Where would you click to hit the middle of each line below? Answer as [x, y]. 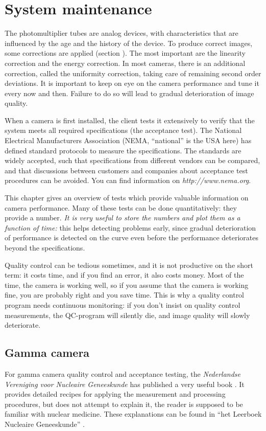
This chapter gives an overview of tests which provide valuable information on [127, 198]
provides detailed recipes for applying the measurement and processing [115, 394]
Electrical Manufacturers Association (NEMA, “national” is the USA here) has [128, 140]
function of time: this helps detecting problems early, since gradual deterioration [130, 227]
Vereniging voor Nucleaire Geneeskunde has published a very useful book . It [125, 384]
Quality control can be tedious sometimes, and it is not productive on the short [129, 265]
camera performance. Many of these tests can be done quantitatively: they [121, 207]
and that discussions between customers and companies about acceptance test [126, 170]
